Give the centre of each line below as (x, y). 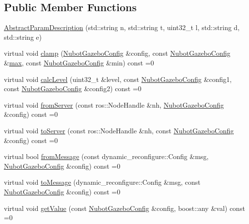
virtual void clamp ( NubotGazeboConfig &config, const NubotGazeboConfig (117, 53)
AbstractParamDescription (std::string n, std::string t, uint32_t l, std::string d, (122, 27)
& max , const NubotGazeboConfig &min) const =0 (79, 62)
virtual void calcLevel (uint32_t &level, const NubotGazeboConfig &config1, (118, 79)
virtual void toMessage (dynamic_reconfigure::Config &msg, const (102, 182)
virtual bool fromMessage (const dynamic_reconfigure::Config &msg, (106, 156)
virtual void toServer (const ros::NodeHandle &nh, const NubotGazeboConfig (119, 130)
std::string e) (23, 37)
